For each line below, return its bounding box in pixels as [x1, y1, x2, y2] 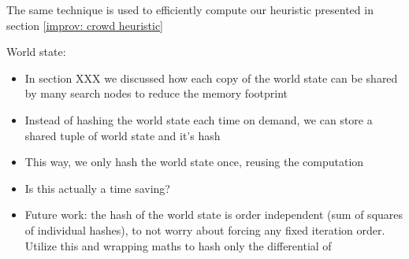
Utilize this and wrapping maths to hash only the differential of [24, 237, 332, 253]
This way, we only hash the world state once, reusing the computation [24, 154, 364, 170]
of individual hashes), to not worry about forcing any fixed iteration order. [24, 221, 385, 238]
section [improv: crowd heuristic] [6, 17, 163, 33]
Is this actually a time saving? [24, 179, 170, 196]
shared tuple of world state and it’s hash [24, 127, 221, 143]
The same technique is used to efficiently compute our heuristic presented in [6, 2, 374, 17]
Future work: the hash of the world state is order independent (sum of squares [24, 206, 403, 223]
